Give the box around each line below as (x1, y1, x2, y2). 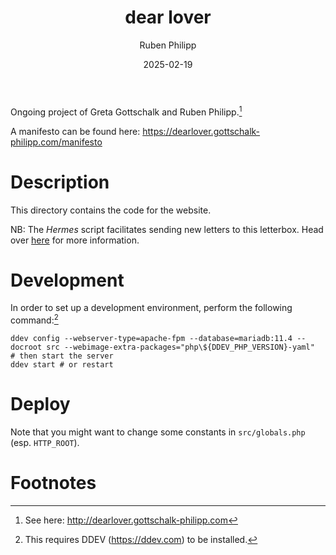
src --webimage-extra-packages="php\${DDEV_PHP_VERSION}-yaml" (46, 342, 315, 353)
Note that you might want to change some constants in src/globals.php (10, 426, 306, 438)
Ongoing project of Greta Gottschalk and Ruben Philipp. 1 (10, 104, 243, 118)
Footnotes (10, 472, 97, 495)
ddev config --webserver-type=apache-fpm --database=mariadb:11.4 (10, 334, 293, 344)
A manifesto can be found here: (10, 125, 141, 137)
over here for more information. (10, 234, 140, 246)
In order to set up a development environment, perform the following (10, 302, 293, 314)
